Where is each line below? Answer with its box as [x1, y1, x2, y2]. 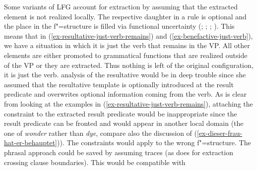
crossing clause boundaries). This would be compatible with [4, 157, 186, 167]
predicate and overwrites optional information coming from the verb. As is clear [4, 89, 247, 99]
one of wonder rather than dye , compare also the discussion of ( [4, 127, 197, 138]
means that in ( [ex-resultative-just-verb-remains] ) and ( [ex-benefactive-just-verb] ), [4, 30, 253, 41]
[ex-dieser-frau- [196, 127, 243, 138]
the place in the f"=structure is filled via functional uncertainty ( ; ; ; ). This [4, 21, 235, 31]
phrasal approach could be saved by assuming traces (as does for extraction [4, 147, 233, 157]
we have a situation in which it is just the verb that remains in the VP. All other [4, 40, 250, 51]
